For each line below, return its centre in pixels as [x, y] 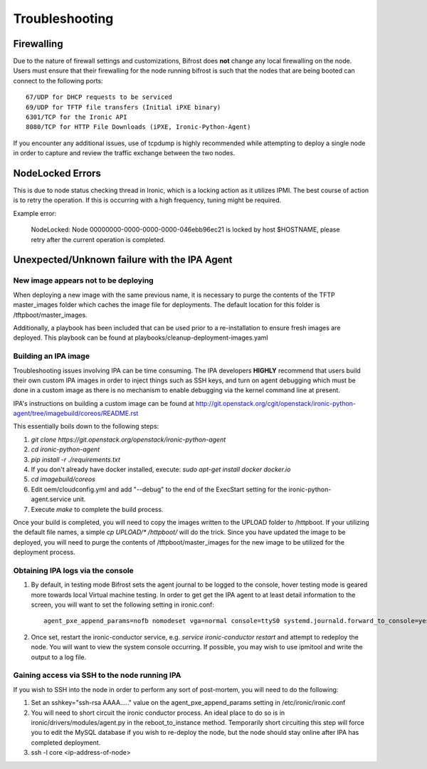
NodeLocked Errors [57, 173]
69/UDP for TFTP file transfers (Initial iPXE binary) [123, 107]
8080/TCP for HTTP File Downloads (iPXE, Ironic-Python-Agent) [138, 127]
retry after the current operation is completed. [98, 239]
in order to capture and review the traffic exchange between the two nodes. [124, 153]
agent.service [51, 499]
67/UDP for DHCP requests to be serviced [99, 97]
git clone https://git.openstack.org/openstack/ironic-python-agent [128, 439]
